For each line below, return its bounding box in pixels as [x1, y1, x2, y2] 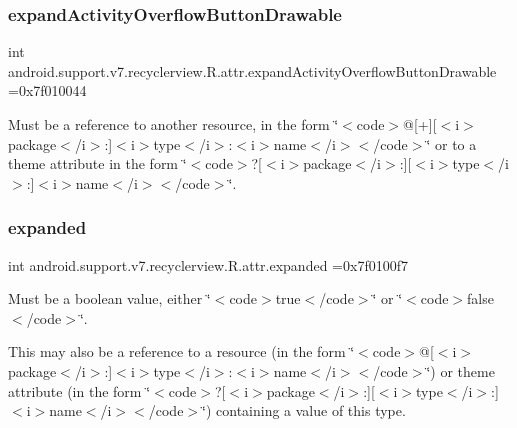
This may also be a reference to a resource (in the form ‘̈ [8, 341, 355, 362]
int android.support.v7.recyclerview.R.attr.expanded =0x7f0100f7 [8, 254, 408, 275]
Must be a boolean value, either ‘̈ [8, 288, 211, 309]
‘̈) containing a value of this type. [202, 400, 406, 421]
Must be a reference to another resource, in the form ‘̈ [8, 114, 339, 134]
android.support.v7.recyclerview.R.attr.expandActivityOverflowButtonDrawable [8, 60, 497, 81]
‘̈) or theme [426, 360, 495, 381]
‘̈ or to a [426, 133, 477, 154]
